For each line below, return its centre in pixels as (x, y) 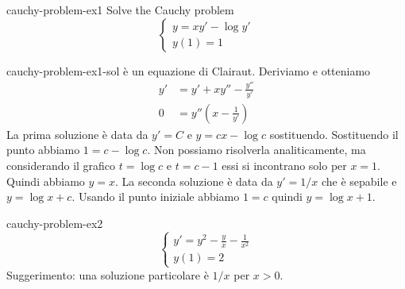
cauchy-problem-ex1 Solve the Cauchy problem (120, 10)
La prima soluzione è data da (77, 134)
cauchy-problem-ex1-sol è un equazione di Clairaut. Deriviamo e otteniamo (189, 70)
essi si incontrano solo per (284, 166)
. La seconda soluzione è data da (194, 181)
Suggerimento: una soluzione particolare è (108, 274)
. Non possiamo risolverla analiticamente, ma (256, 150)
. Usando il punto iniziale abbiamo (156, 197)
